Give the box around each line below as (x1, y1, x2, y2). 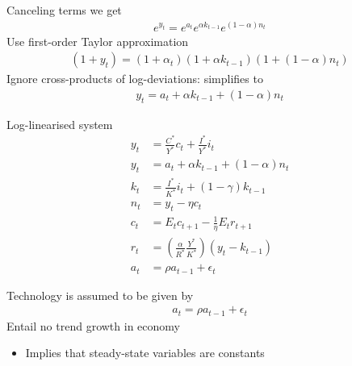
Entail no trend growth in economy (6, 317, 180, 334)
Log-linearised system (6, 115, 113, 132)
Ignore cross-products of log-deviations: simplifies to (6, 70, 263, 87)
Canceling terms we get (6, 2, 122, 18)
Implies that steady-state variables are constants (25, 344, 265, 361)
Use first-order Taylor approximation (6, 32, 189, 49)
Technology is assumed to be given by (6, 286, 194, 303)
